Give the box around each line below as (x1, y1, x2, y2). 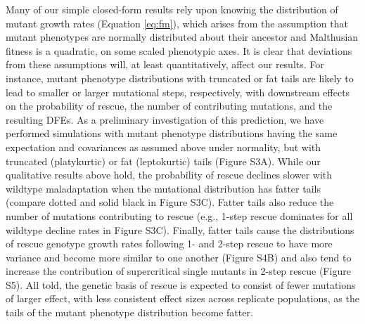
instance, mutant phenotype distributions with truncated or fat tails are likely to (6, 70, 354, 85)
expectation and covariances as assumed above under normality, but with (6, 139, 321, 154)
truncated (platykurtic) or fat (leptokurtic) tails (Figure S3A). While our (6, 153, 321, 168)
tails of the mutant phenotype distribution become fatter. (6, 305, 253, 320)
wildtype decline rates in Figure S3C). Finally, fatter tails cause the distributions (6, 222, 354, 237)
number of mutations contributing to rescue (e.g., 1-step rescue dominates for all (6, 208, 353, 223)
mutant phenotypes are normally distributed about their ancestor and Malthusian (6, 30, 359, 44)
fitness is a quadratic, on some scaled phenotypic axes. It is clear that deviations (6, 43, 352, 58)
